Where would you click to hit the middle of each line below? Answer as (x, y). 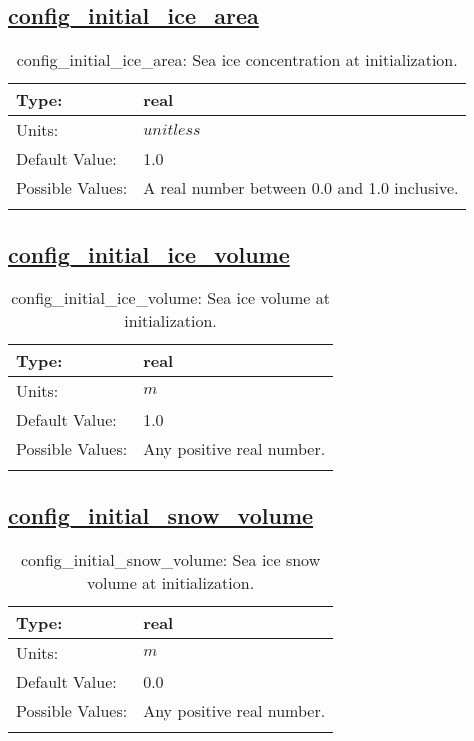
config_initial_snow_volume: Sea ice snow (170, 559)
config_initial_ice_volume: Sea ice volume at (170, 298)
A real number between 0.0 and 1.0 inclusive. (301, 188)
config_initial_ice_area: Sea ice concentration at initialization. (237, 60)
